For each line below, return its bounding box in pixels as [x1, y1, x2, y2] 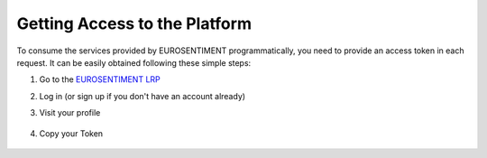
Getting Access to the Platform [16, 14, 253, 33]
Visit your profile [39, 107, 101, 118]
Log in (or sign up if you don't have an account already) [39, 90, 246, 101]
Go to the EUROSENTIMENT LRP [39, 74, 161, 85]
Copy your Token [39, 127, 104, 139]
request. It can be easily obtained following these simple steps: [16, 57, 252, 68]
